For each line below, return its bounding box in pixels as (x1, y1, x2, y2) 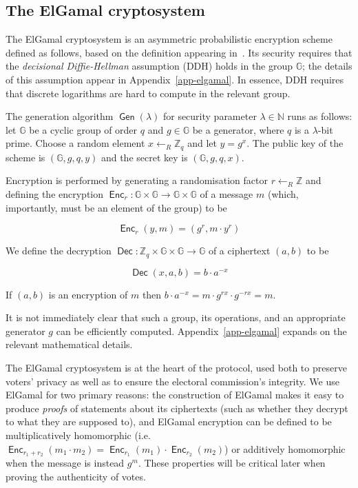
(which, (267, 187, 299, 201)
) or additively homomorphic (224, 441, 346, 456)
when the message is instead (6, 456, 125, 470)
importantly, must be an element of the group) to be (6, 200, 227, 214)
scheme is (6, 150, 45, 164)
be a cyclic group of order (29, 122, 138, 136)
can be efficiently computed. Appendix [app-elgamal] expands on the (56, 323, 347, 338)
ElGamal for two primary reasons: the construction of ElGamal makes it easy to (6, 387, 344, 402)
